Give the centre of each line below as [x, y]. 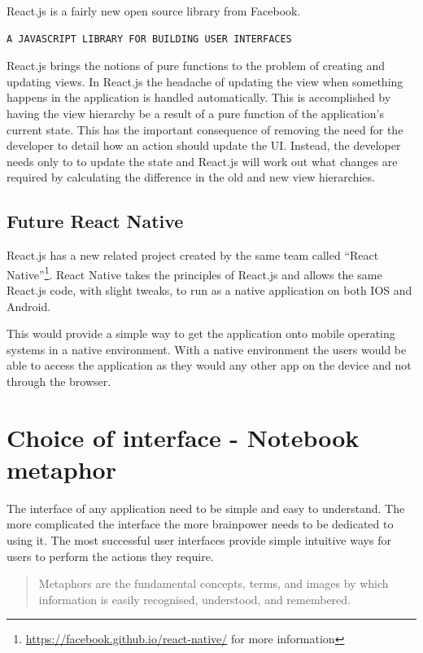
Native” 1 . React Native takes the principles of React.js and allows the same [194, 273]
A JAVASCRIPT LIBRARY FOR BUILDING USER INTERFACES [149, 39]
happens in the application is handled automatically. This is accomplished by [199, 97]
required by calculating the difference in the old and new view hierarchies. [191, 177]
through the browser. [59, 381]
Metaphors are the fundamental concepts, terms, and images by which [214, 583]
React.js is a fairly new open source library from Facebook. [154, 11]
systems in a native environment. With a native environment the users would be [207, 349]
